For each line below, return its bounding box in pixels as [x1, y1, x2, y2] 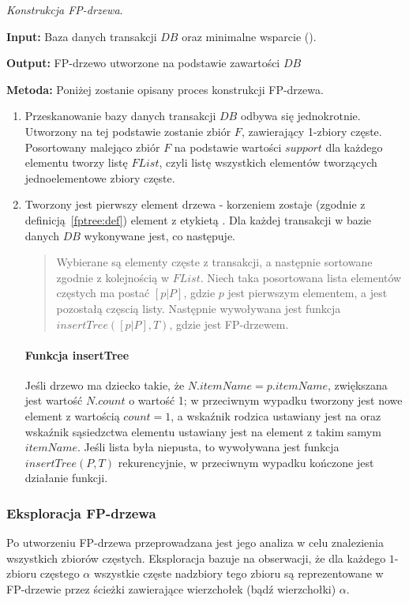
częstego [39, 565, 80, 582]
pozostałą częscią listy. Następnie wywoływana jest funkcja [56, 300, 341, 316]
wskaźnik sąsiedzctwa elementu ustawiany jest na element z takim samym [24, 423, 381, 439]
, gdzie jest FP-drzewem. [169, 315, 289, 332]
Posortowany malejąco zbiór [24, 138, 160, 155]
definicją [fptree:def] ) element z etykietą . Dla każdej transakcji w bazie [24, 211, 372, 228]
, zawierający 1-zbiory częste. [241, 122, 382, 139]
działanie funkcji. [24, 469, 108, 486]
